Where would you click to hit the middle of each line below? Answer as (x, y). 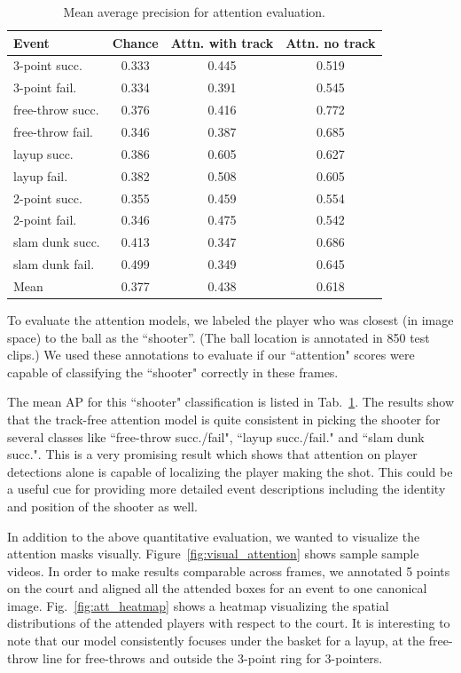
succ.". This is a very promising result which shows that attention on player (212, 454)
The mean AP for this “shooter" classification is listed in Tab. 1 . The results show (230, 402)
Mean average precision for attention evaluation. (194, 12)
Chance (135, 42)
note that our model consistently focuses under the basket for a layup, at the (216, 641)
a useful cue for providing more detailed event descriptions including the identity (227, 489)
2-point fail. (45, 220)
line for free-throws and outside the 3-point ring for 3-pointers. (213, 657)
